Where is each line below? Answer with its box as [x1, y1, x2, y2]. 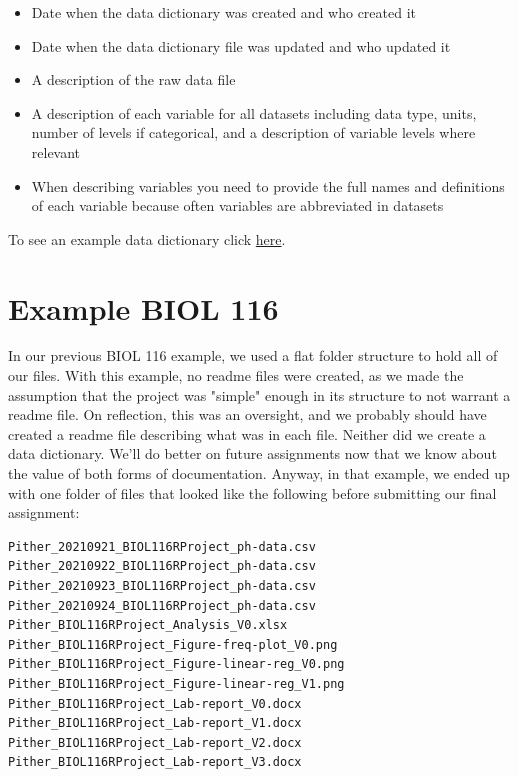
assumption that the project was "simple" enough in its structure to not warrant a [8, 384, 511, 405]
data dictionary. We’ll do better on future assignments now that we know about [8, 443, 497, 464]
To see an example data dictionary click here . [8, 228, 286, 249]
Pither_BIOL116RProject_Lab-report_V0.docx [8, 696, 302, 711]
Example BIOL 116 [8, 287, 279, 328]
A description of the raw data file [31, 69, 236, 90]
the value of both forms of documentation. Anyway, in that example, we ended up [8, 463, 510, 484]
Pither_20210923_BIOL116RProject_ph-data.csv [8, 579, 316, 593]
